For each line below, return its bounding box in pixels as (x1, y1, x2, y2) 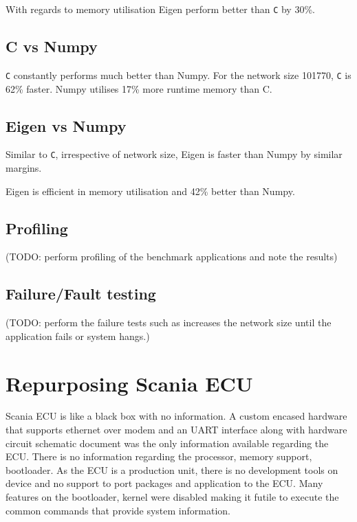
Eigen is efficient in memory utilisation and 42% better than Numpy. (6, 183, 295, 198)
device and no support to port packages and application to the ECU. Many (6, 476, 323, 490)
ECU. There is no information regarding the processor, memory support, (6, 449, 312, 464)
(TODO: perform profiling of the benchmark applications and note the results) (6, 249, 338, 264)
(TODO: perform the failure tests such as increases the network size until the (6, 315, 332, 330)
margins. (6, 160, 42, 174)
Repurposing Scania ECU (6, 369, 253, 397)
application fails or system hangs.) (6, 328, 150, 343)
